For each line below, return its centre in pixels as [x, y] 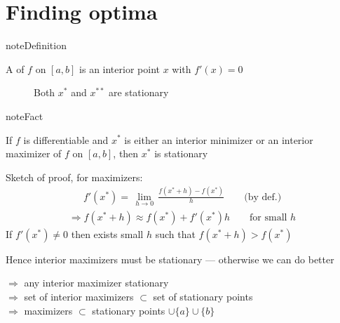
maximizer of [34, 153]
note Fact [25, 116]
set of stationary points [203, 297]
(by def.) [263, 197]
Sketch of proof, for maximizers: [74, 177]
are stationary [139, 92]
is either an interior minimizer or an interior [219, 139]
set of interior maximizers [79, 297]
